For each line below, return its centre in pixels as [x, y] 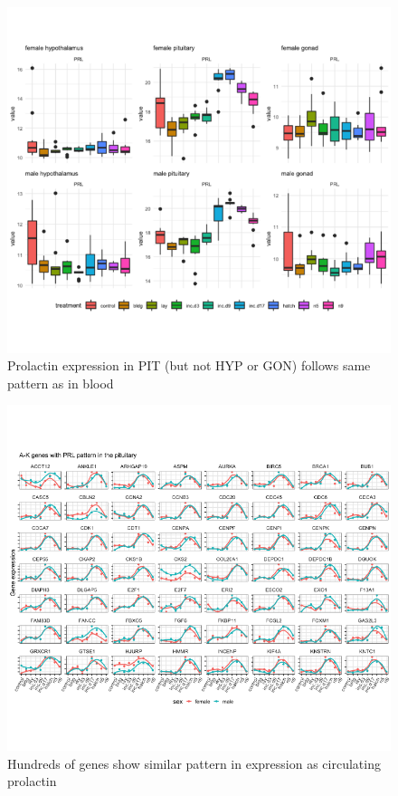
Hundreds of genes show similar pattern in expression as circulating [194, 763]
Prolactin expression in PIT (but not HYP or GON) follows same [189, 365]
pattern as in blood [61, 383]
